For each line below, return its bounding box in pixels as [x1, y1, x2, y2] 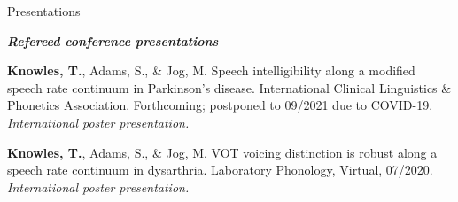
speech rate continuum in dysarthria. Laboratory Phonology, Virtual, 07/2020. [7, 160, 433, 179]
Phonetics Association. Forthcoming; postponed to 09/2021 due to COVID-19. [7, 96, 433, 114]
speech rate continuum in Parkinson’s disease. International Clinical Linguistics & [7, 78, 452, 97]
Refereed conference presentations [7, 31, 219, 50]
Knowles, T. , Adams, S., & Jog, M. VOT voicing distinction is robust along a [7, 143, 438, 161]
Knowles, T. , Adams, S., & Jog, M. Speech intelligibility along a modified [7, 61, 415, 80]
